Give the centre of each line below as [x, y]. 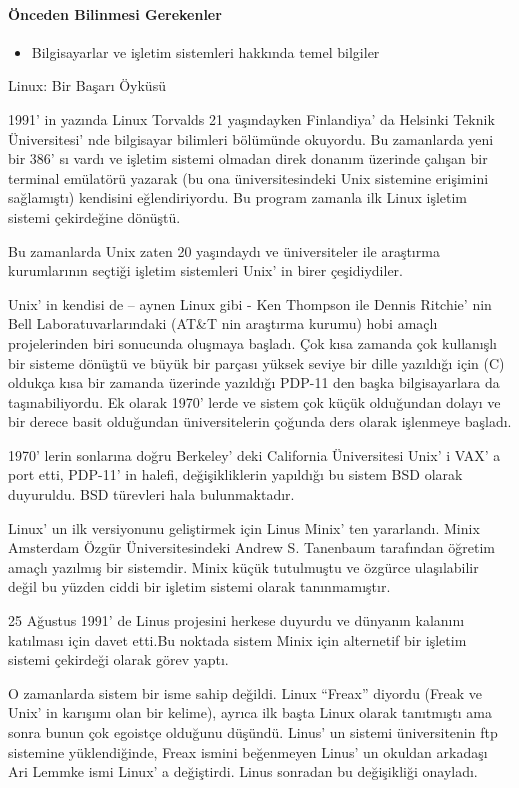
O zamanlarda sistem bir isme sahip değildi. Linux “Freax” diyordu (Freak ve [245, 692]
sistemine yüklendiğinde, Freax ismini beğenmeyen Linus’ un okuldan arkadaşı [248, 751]
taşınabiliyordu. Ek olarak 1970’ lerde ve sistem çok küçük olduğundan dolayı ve [254, 401]
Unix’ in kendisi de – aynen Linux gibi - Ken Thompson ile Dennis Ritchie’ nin [250, 303]
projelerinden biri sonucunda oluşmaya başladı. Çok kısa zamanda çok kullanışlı [253, 342]
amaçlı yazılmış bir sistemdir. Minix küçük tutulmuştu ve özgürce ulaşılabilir [243, 566]
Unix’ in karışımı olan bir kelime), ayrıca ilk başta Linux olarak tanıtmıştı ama [250, 712]
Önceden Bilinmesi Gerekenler [115, 13]
